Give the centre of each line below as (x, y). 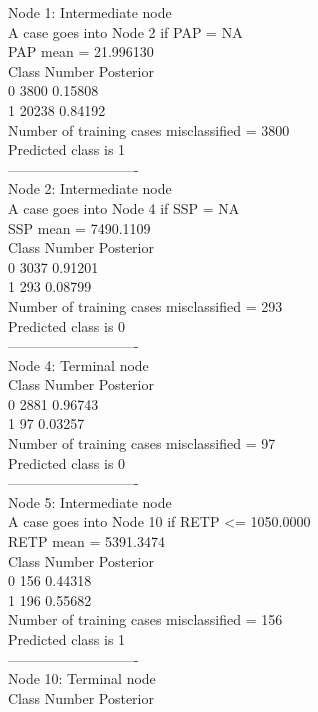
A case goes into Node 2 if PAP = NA (125, 31)
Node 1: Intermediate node (90, 12)
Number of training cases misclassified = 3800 (149, 129)
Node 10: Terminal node (82, 678)
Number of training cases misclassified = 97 (142, 443)
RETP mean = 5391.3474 (86, 541)
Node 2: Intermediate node (90, 188)
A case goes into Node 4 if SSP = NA (124, 207)
